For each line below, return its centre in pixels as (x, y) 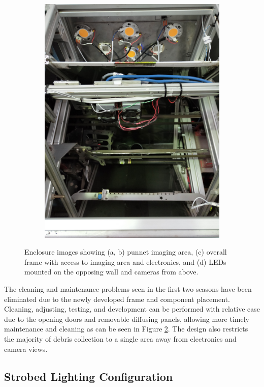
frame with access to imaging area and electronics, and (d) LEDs (125, 261)
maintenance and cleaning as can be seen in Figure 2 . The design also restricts (126, 329)
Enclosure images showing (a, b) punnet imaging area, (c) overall (126, 252)
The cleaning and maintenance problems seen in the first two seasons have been (128, 289)
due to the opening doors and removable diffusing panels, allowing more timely (127, 319)
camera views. (26, 349)
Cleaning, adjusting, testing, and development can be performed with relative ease (132, 309)
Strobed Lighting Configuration (89, 376)
